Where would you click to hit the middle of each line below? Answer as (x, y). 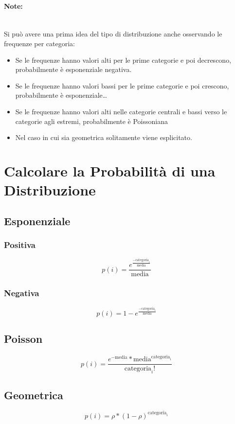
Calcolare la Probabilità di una (110, 170)
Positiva (20, 245)
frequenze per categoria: (39, 43)
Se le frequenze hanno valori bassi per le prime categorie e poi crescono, (122, 85)
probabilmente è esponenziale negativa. (73, 69)
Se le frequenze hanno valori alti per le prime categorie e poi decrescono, (123, 60)
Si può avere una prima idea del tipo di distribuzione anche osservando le (113, 34)
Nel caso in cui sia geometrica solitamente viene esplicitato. (104, 137)
